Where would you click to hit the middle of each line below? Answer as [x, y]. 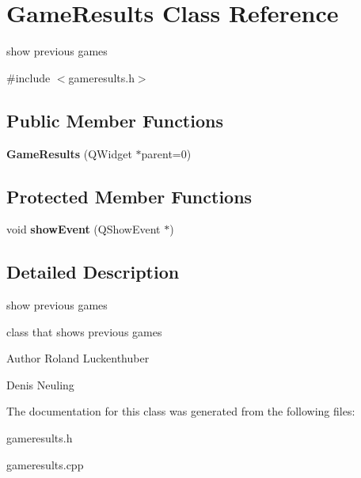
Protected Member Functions [129, 196]
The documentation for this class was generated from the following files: [181, 411]
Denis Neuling [40, 384]
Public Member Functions [115, 120]
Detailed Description [93, 272]
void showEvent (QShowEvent [84, 229]
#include [28, 77]
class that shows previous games [84, 331]
